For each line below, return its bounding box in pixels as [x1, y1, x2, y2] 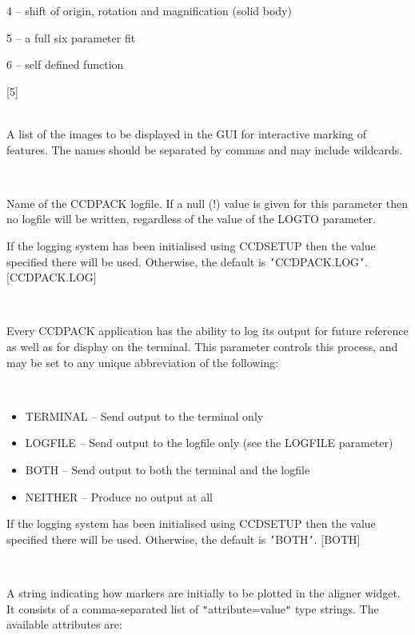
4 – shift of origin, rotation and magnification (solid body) [6, 2, 292, 18]
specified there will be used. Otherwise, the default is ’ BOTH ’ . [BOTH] [6, 530, 361, 547]
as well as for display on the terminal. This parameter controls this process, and [6, 337, 398, 354]
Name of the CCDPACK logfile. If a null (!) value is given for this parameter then [6, 194, 408, 211]
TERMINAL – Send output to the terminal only [25, 407, 264, 424]
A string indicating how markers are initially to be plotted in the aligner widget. [6, 584, 401, 601]
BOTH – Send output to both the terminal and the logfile [25, 461, 310, 477]
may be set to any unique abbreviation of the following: [6, 353, 279, 370]
